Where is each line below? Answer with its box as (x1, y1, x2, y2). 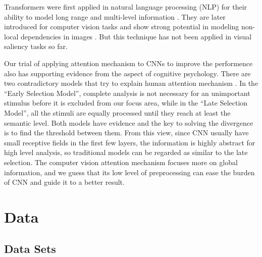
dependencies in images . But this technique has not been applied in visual (21, 31, 252, 41)
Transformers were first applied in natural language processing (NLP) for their (4, 2, 247, 12)
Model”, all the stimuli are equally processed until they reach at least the (4, 107, 231, 118)
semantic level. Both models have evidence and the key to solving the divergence (4, 117, 253, 128)
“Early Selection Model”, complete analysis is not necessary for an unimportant (4, 87, 250, 98)
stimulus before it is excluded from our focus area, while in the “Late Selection (4, 97, 248, 108)
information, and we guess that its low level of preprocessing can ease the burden (4, 167, 255, 177)
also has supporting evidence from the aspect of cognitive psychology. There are (4, 68, 251, 78)
